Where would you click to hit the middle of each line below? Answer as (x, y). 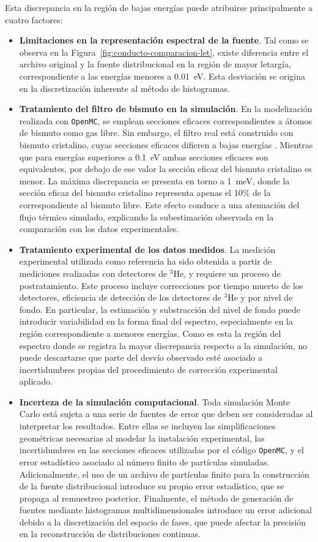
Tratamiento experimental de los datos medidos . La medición (147, 249)
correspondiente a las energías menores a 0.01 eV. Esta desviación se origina (162, 76)
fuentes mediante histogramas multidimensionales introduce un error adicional (165, 510)
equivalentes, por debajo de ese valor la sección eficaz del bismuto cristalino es (165, 169)
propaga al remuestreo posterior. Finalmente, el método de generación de (156, 498)
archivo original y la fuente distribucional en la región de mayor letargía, (155, 64)
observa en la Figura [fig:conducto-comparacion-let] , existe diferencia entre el (164, 52)
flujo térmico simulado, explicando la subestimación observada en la (146, 216)
